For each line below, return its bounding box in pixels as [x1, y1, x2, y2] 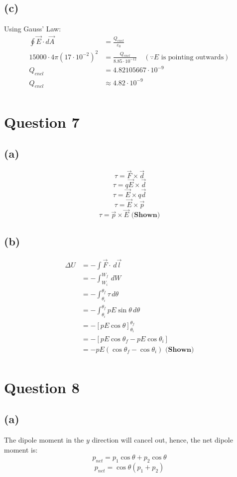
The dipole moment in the [4, 435, 84, 445]
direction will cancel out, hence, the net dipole [92, 435, 233, 445]
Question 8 [4, 377, 80, 397]
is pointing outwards [161, 53, 224, 61]
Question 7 [4, 111, 80, 132]
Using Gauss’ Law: [4, 23, 61, 34]
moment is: [4, 444, 38, 455]
